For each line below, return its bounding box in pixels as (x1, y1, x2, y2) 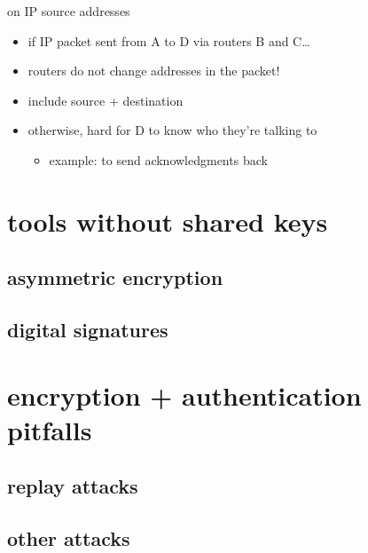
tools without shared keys (7, 202, 328, 239)
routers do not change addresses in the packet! (27, 61, 280, 80)
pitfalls (7, 411, 92, 447)
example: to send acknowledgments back (49, 150, 268, 169)
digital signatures (7, 316, 168, 344)
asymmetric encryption (7, 264, 223, 291)
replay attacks (7, 472, 138, 500)
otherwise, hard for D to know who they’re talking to (27, 121, 317, 139)
